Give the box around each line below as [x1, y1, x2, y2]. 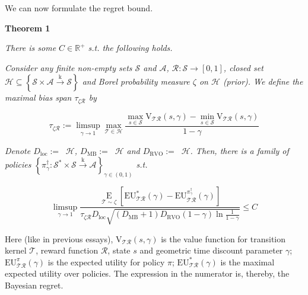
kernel [5, 244, 27, 256]
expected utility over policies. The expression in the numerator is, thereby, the [5, 267, 290, 280]
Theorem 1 [5, 21, 50, 34]
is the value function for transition [161, 232, 286, 245]
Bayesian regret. [5, 278, 63, 291]
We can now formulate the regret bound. [5, 2, 153, 14]
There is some [5, 41, 56, 54]
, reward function [36, 244, 99, 256]
